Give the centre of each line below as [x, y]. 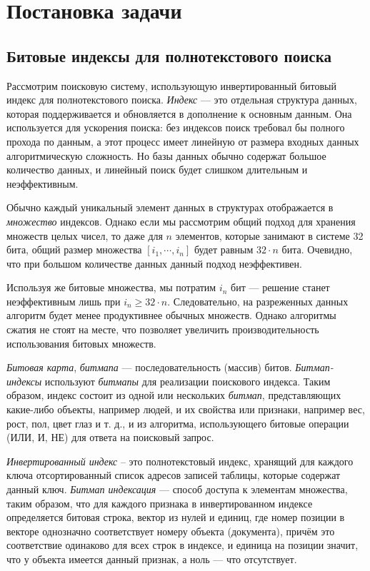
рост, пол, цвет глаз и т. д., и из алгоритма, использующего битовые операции [178, 423]
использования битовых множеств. [81, 343]
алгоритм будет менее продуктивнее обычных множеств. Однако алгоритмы [171, 315]
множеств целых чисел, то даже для [85, 235]
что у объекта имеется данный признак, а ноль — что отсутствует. [152, 559]
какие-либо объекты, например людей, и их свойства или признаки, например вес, [186, 409]
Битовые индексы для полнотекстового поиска [169, 55]
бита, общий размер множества [74, 249]
